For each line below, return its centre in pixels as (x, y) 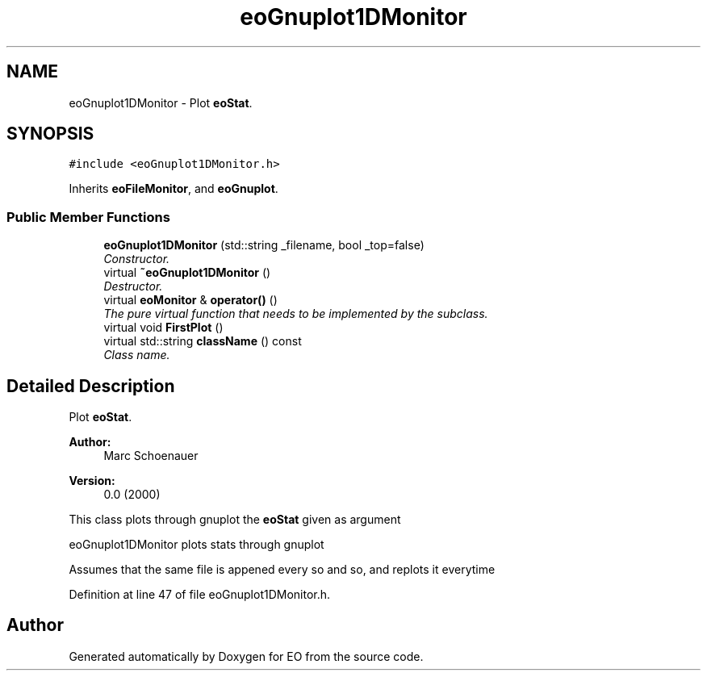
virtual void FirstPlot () (163, 328)
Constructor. (137, 259)
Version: (92, 481)
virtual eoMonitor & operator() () (190, 300)
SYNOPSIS (50, 134)
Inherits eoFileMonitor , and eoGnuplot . (174, 189)
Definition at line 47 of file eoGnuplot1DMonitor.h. (200, 595)
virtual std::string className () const (203, 341)
